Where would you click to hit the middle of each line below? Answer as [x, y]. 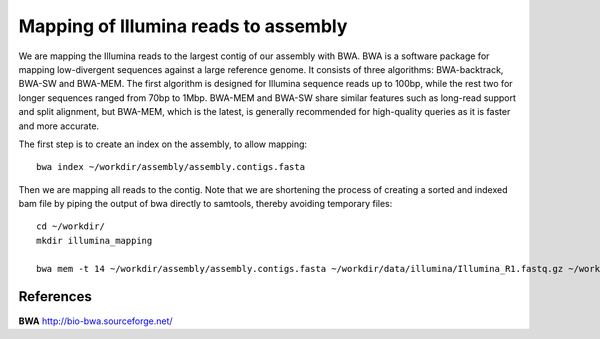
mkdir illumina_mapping [94, 240]
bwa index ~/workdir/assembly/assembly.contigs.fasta [170, 167]
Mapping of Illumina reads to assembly [183, 26]
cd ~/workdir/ [70, 226]
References [55, 296]
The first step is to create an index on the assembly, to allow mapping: [163, 144]
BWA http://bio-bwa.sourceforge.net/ [96, 321]
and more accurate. [59, 126]
